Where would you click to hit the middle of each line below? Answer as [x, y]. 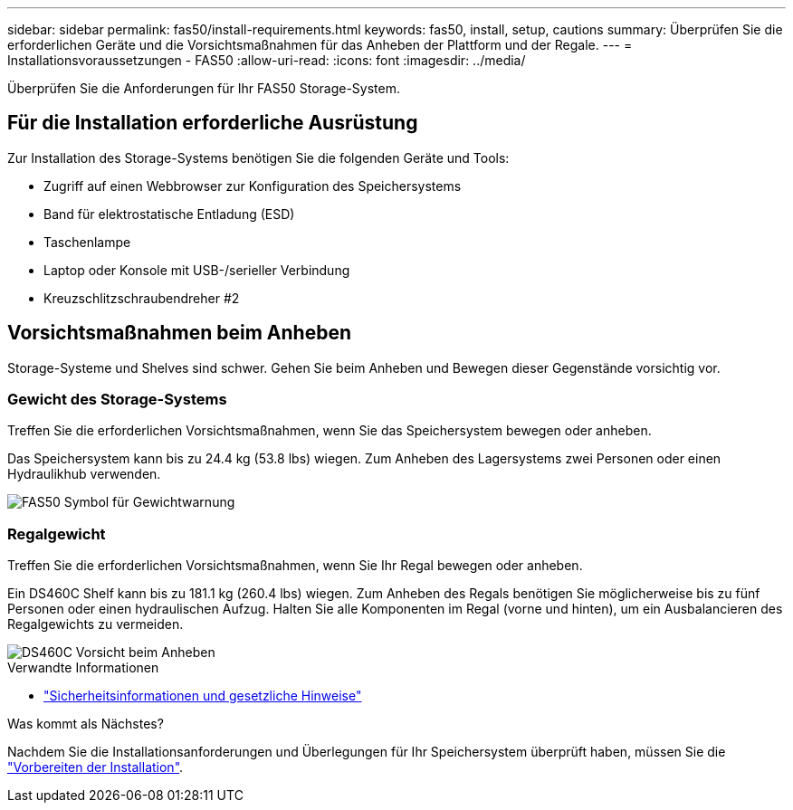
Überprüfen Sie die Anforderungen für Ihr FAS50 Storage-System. [204, 88]
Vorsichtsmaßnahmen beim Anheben [179, 333]
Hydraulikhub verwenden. [84, 474]
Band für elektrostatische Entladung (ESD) [169, 214]
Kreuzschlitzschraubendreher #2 [142, 298]
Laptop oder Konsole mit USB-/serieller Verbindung [197, 270]
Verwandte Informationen [83, 668]
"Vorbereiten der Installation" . [96, 767]
